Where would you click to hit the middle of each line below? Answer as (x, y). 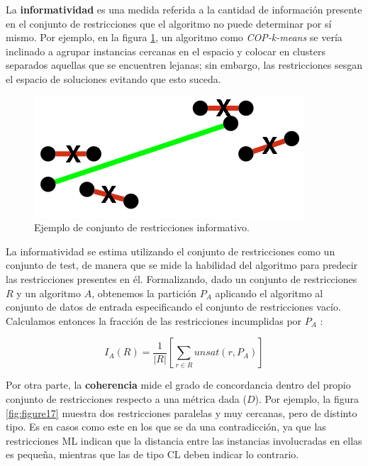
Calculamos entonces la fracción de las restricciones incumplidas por (154, 320)
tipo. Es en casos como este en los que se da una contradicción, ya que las (166, 427)
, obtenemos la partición (144, 293)
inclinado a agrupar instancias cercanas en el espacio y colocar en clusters (166, 51)
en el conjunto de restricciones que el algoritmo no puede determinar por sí (169, 23)
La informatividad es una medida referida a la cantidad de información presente (184, 9)
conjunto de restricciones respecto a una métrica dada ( (126, 398)
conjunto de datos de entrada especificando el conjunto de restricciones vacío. (173, 307)
